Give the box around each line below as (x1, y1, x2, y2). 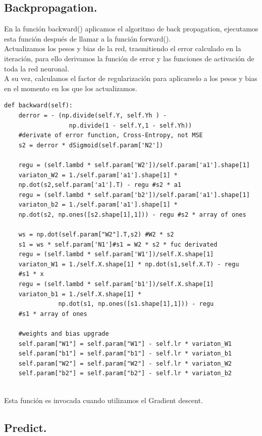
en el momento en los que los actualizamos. (4, 83, 137, 93)
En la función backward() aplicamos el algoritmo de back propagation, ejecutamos (4, 23, 258, 34)
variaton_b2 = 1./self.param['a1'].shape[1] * (18, 201, 178, 209)
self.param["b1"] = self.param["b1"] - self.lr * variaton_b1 (18, 350, 232, 358)
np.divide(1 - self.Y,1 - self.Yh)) (69, 122, 192, 129)
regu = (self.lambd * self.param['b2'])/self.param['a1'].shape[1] (18, 191, 250, 199)
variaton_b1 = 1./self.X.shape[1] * (18, 290, 142, 298)
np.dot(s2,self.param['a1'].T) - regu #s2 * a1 (18, 181, 181, 189)
